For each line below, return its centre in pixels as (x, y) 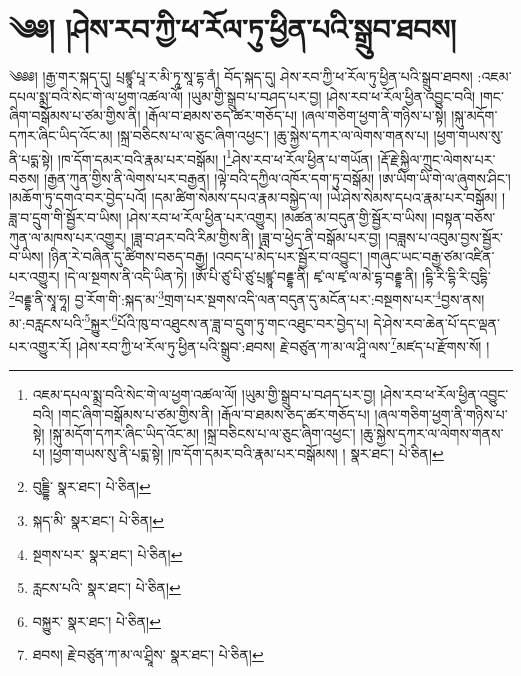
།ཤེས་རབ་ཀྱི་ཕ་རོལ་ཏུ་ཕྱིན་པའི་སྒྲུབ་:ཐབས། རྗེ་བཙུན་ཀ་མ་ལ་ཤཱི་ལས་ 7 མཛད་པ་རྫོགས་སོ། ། (283, 344)
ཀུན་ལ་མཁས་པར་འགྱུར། (68, 236)
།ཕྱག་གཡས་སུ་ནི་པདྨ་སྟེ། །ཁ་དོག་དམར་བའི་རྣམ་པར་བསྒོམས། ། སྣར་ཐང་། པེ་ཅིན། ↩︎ (246, 452)
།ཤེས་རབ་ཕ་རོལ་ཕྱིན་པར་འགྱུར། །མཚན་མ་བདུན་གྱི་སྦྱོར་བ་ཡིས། (277, 216)
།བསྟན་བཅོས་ (463, 216)
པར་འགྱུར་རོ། (40, 345)
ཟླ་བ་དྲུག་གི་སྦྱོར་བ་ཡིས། (65, 216)
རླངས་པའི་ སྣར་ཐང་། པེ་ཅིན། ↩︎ (106, 587)
